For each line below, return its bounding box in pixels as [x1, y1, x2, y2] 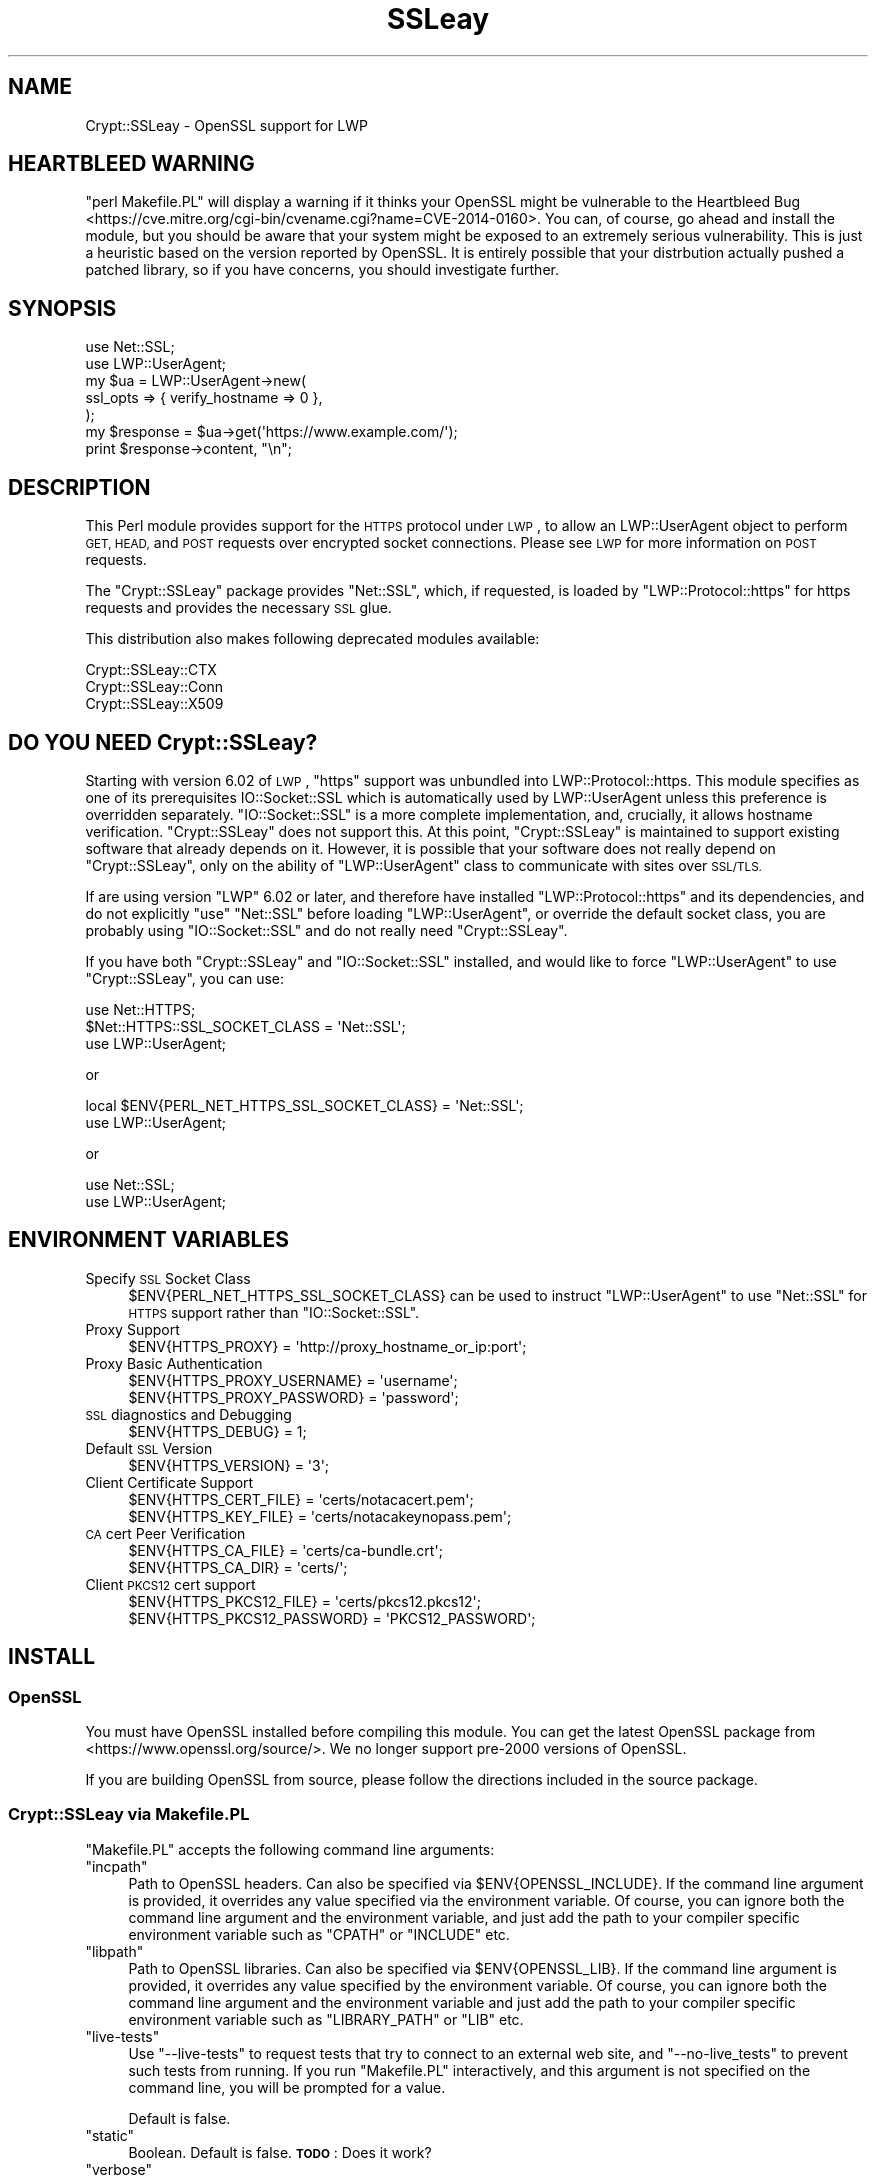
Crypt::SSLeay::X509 [85, 695, 224, 713]
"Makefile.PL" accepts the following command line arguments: [85, 1840, 495, 1858]
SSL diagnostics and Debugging [85, 1405, 292, 1423]
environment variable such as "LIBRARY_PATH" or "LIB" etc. [128, 2010, 524, 2028]
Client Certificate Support [85, 1473, 254, 1491]
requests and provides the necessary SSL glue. [85, 599, 392, 617]
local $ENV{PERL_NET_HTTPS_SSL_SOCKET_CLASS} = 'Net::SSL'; [85, 1096, 524, 1114]
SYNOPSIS [8, 295, 117, 321]
